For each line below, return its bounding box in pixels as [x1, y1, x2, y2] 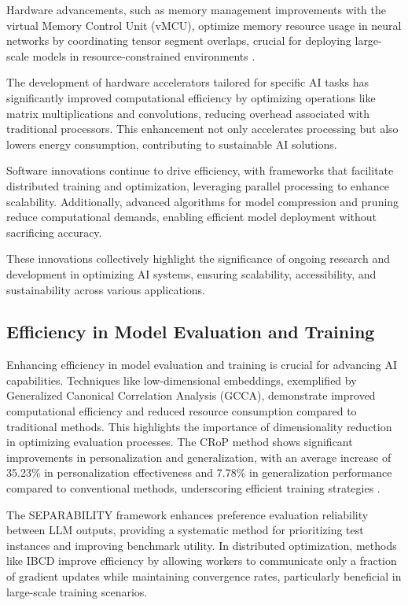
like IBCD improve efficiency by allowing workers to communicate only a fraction [6, 552, 397, 569]
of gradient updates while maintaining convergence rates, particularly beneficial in [6, 568, 402, 585]
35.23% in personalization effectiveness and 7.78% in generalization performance [6, 464, 392, 481]
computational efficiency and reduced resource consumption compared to [6, 403, 357, 419]
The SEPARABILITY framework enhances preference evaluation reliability [6, 506, 369, 522]
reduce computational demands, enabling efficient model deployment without [6, 208, 377, 225]
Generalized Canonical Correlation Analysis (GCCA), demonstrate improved [6, 387, 376, 404]
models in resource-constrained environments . [32, 47, 255, 64]
